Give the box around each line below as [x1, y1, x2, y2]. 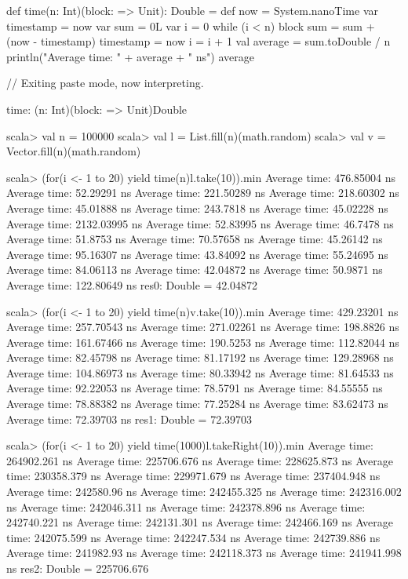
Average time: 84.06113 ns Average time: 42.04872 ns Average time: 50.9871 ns [6, 261, 383, 278]
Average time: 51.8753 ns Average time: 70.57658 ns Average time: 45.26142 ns [6, 231, 383, 247]
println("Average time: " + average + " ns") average [6, 48, 254, 64]
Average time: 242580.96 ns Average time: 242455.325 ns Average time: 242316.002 [6, 483, 402, 500]
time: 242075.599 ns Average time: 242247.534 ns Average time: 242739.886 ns [6, 529, 381, 545]
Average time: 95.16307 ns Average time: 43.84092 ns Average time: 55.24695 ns [6, 246, 388, 262]
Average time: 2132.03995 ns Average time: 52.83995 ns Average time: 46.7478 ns [6, 215, 394, 231]
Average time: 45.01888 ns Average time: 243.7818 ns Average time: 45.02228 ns [6, 199, 388, 216]
